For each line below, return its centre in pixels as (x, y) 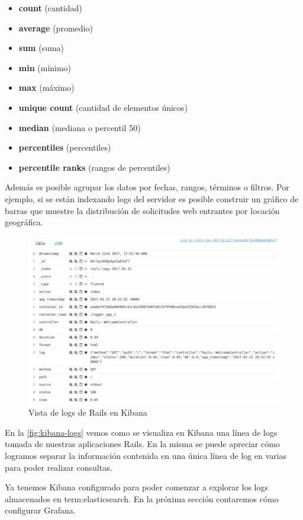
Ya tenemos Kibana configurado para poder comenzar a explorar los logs (136, 487)
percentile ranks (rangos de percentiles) (94, 167)
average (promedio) (56, 28)
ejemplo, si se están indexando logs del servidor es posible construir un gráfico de (152, 198)
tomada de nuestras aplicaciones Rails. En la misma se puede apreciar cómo (142, 444)
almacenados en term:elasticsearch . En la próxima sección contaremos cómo (142, 498)
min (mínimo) (45, 67)
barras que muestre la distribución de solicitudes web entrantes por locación (142, 210)
